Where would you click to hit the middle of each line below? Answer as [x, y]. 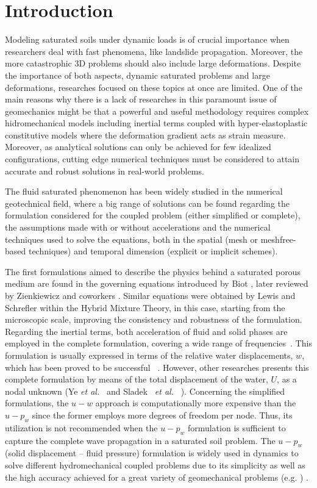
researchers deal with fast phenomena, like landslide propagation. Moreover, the [154, 51]
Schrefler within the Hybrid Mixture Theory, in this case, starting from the [145, 307]
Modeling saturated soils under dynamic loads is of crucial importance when [147, 39]
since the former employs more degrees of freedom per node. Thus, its [162, 414]
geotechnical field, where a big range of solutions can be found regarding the [147, 203]
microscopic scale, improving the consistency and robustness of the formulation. [154, 319]
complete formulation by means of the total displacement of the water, [137, 379]
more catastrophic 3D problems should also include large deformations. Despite [153, 63]
